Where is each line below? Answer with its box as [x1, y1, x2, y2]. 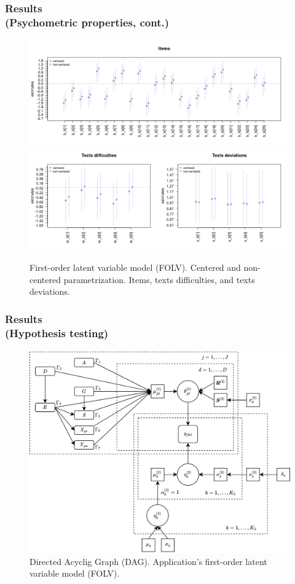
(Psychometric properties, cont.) [5, 14, 170, 29]
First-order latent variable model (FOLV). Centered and [29, 261, 241, 274]
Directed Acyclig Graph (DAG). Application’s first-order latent [29, 555, 267, 567]
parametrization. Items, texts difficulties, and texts [63, 273, 255, 286]
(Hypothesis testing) [5, 325, 109, 340]
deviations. [29, 285, 70, 298]
